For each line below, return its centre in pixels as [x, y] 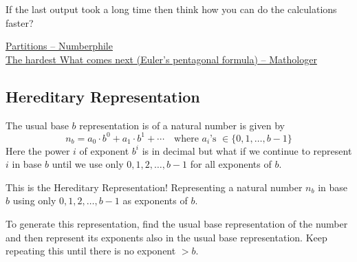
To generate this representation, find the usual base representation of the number [177, 224]
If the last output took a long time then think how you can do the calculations [171, 9]
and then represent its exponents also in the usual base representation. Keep [166, 237]
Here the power [38, 150]
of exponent [104, 150]
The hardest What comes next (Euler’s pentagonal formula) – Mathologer [161, 59]
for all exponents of [231, 164]
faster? [20, 22]
